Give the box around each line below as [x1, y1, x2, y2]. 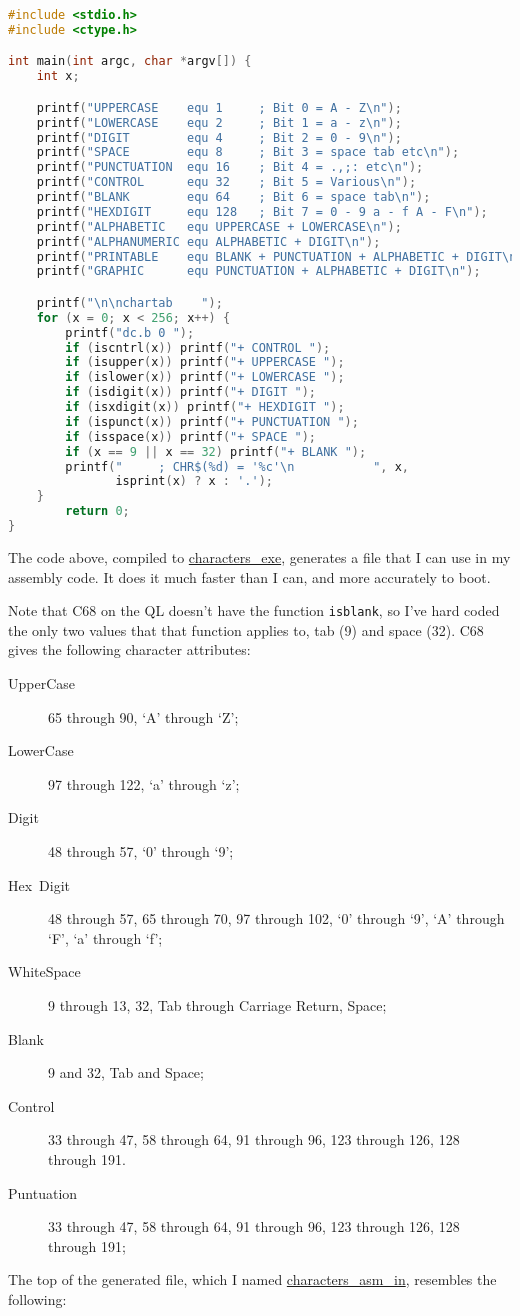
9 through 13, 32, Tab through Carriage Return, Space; [48, 994, 387, 1015]
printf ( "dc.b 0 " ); [65, 325, 195, 340]
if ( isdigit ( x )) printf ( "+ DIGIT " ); [65, 385, 316, 400]
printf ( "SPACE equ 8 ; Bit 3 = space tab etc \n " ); [36, 145, 460, 160]
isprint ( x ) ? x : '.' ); [115, 474, 273, 489]
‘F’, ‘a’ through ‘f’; [48, 927, 163, 948]
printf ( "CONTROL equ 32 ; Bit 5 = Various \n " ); [36, 175, 417, 190]
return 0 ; [65, 504, 130, 519]
